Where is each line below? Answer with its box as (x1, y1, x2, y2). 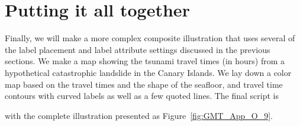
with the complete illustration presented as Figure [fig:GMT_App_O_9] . (5, 109, 273, 121)
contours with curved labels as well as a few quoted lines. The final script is (5, 89, 279, 102)
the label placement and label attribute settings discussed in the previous (5, 43, 270, 55)
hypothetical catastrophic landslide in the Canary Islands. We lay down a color (5, 66, 292, 78)
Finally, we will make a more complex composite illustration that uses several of (5, 32, 295, 44)
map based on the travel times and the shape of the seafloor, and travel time (5, 78, 283, 90)
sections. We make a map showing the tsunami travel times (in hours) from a (5, 55, 285, 67)
